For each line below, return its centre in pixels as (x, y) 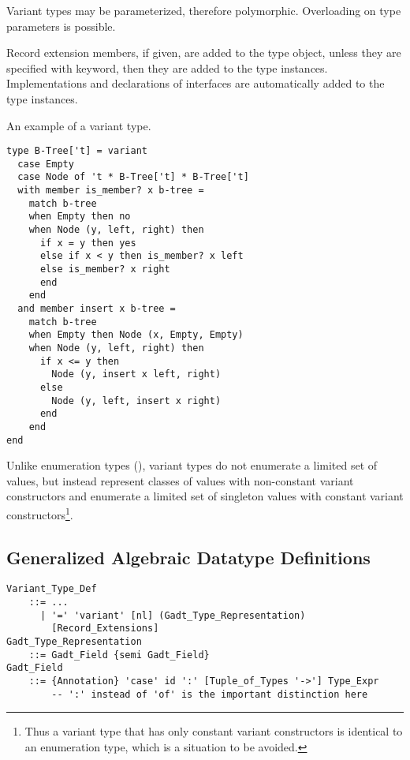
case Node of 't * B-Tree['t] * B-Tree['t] (133, 177)
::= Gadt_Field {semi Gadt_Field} (119, 655)
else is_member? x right (105, 270)
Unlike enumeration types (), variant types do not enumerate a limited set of (192, 465)
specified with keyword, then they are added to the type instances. (167, 67)
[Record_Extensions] (105, 629)
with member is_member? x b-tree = (111, 191)
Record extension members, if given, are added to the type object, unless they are (204, 52)
